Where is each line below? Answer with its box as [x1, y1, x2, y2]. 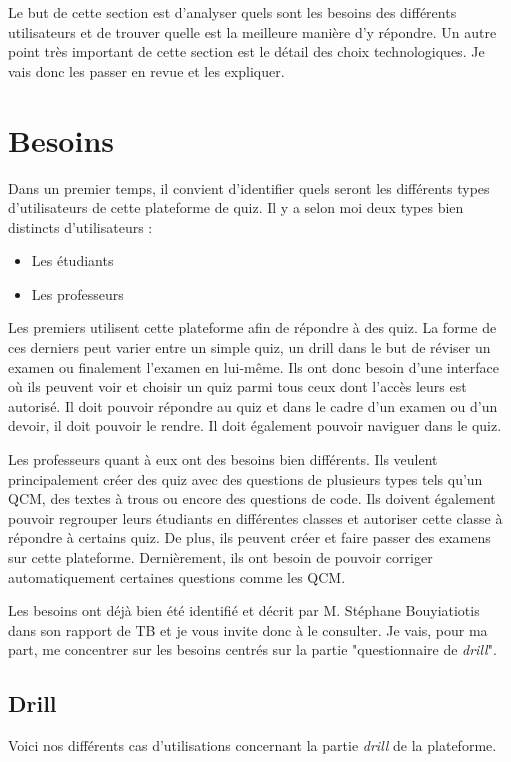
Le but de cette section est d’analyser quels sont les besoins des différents [8, 2, 457, 22]
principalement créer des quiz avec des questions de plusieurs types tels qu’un [8, 468, 483, 489]
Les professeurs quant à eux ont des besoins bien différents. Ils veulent [8, 449, 438, 470]
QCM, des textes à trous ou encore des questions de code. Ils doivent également [8, 488, 496, 509]
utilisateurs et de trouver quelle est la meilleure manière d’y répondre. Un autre [8, 21, 497, 42]
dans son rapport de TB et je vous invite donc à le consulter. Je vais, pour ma [8, 619, 488, 640]
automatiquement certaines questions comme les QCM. [8, 566, 346, 587]
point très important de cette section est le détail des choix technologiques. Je [8, 41, 485, 62]
